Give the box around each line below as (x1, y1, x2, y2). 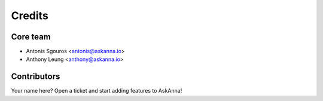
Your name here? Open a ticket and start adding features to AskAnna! (11, 87, 182, 94)
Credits (11, 9, 49, 22)
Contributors (11, 72, 60, 82)
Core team (11, 32, 51, 42)
